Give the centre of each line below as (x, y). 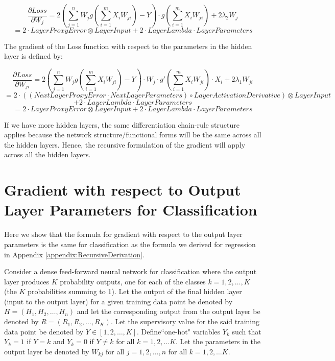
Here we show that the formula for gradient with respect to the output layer (123, 234)
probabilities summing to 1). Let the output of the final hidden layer (135, 291)
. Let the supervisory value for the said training (185, 321)
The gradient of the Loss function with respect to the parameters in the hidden (128, 46)
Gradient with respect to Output (123, 190)
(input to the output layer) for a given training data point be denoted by (118, 301)
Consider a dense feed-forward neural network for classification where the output (130, 271)
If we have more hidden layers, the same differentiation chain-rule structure (122, 124)
